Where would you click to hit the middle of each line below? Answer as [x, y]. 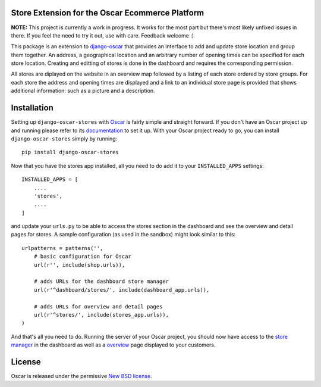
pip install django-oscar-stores [70, 152]
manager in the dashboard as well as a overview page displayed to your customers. [113, 345]
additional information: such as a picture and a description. [83, 91]
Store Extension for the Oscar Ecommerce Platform [108, 13]
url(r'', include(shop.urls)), [79, 265]
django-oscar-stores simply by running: [64, 138]
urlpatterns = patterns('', [62, 248]
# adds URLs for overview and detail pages [98, 306]
